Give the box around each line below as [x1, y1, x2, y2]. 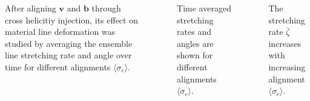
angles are [177, 37, 214, 49]
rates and [177, 25, 211, 38]
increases [268, 37, 302, 49]
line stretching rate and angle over [5, 49, 132, 61]
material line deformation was [5, 25, 116, 38]
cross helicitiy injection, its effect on [5, 13, 138, 26]
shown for [177, 49, 213, 61]
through [91, 2, 121, 14]
